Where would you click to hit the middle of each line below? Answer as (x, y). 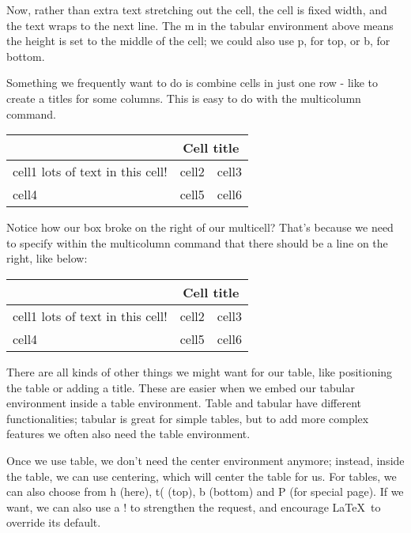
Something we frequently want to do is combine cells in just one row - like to (192, 83)
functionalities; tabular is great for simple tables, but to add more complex (188, 418)
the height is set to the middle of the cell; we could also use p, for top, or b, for (198, 41)
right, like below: (47, 258)
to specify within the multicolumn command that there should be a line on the (197, 242)
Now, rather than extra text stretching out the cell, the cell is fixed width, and (197, 9)
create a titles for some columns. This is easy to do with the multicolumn (184, 98)
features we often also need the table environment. (128, 434)
